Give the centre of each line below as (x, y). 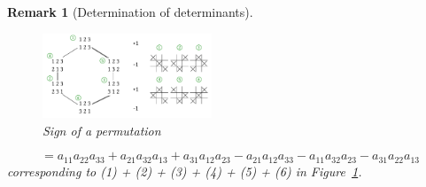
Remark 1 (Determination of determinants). (130, 12)
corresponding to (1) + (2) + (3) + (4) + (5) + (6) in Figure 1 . (185, 171)
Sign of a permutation (102, 130)
